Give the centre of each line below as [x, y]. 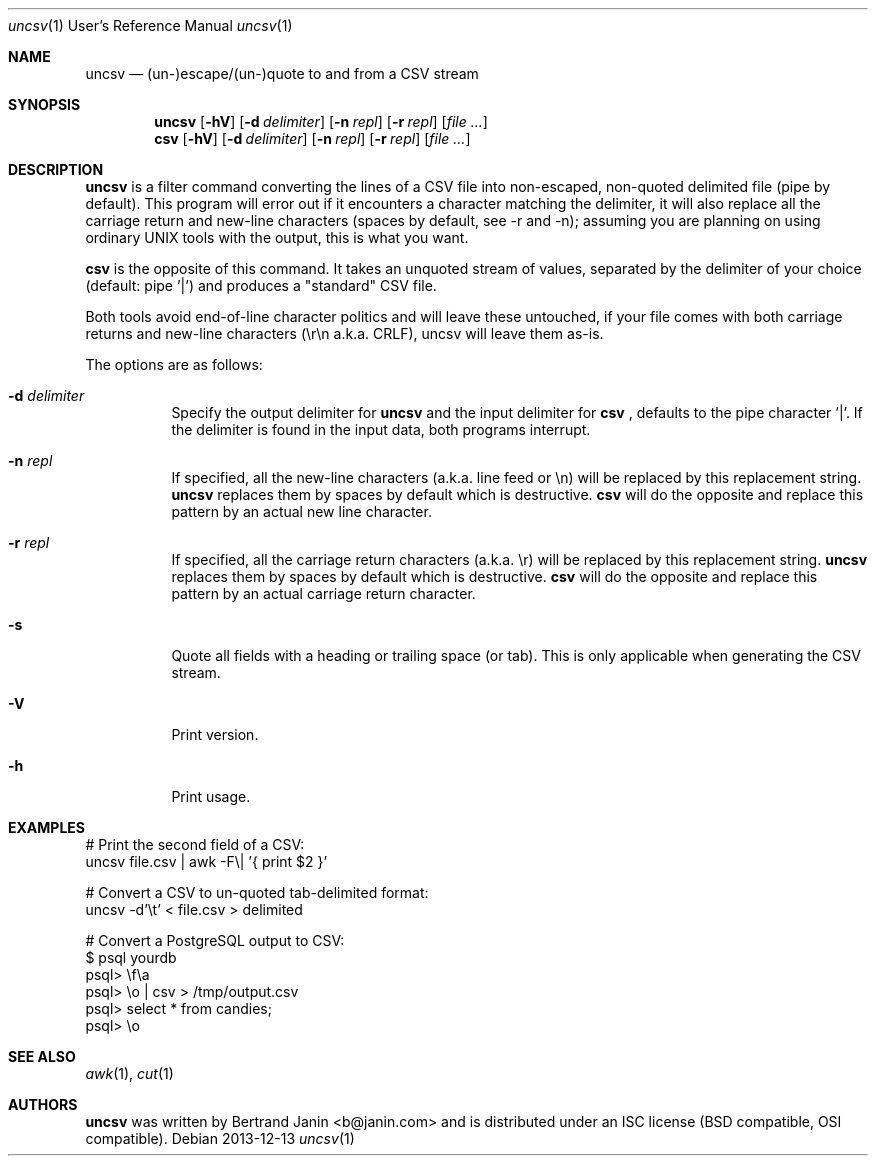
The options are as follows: [174, 364]
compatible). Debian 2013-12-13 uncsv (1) [220, 1138]
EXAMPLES [46, 827]
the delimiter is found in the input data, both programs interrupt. [381, 429]
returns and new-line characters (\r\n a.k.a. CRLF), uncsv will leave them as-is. [344, 333]
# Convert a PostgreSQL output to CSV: [215, 940]
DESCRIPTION [56, 169]
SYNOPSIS [44, 104]
